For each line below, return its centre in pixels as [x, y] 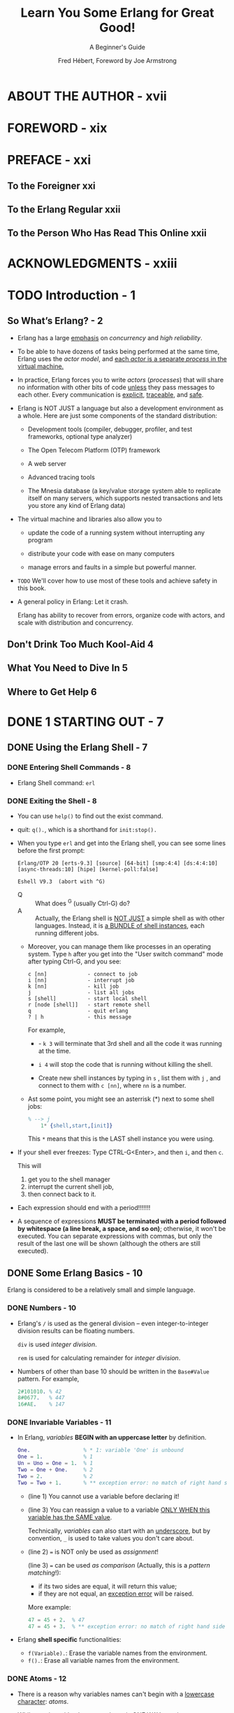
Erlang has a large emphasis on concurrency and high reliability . [110, 337]
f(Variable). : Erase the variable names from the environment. [118, 1653]
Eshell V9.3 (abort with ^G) [61, 882]
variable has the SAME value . [70, 1517]
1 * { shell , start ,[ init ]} [77, 1125]
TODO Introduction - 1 [72, 295]
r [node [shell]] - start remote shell [89, 1005]
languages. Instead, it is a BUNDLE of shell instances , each [119, 925]
